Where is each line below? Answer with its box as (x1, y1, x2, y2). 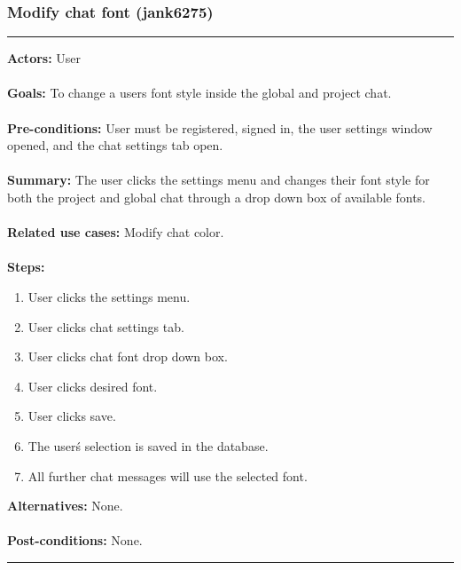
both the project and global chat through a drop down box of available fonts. (7, 187, 426, 206)
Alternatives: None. (7, 496, 123, 515)
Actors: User (7, 49, 82, 67)
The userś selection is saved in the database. (27, 436, 269, 455)
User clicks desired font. (27, 376, 158, 395)
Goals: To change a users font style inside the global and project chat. (7, 83, 392, 102)
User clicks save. (27, 407, 116, 425)
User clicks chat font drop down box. (27, 347, 228, 366)
